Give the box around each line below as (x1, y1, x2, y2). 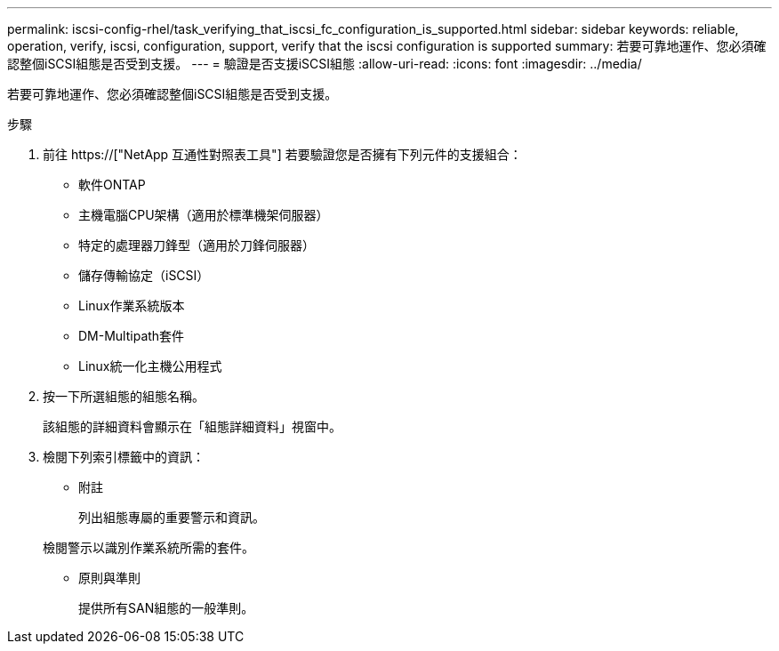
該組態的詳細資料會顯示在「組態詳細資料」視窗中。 (43, 419, 341, 434)
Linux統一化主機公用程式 (78, 358, 222, 374)
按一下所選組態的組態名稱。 (43, 389, 205, 404)
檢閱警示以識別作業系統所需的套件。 (43, 540, 254, 555)
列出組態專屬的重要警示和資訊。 (78, 510, 265, 525)
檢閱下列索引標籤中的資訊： (43, 449, 205, 464)
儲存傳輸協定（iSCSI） (78, 268, 210, 283)
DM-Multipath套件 (78, 328, 185, 343)
